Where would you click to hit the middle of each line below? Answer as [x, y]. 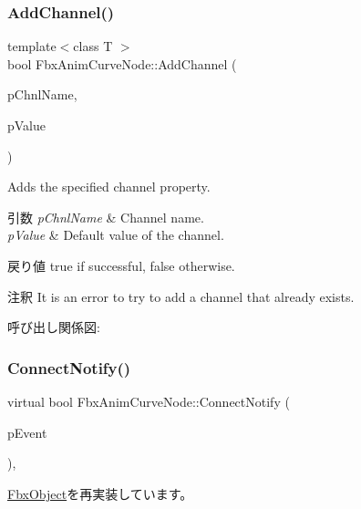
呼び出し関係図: [54, 327]
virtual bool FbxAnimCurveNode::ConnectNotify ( [149, 401]
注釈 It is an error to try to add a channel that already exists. [181, 296]
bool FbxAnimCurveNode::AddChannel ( [122, 63]
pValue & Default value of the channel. [116, 235]
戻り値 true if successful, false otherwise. [121, 265]
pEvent [27, 432]
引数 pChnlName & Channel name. [106, 217]
